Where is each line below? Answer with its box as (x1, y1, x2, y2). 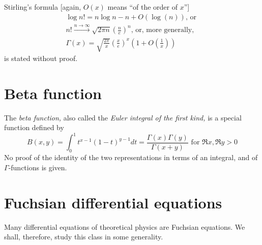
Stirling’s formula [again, (4, 2, 81, 12)
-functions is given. (8, 162, 67, 172)
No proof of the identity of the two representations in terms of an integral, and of (4, 152, 258, 163)
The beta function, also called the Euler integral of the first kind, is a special (4, 112, 242, 122)
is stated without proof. (4, 53, 78, 64)
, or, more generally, (131, 26, 194, 34)
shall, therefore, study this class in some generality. (4, 231, 163, 242)
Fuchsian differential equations (4, 192, 222, 212)
